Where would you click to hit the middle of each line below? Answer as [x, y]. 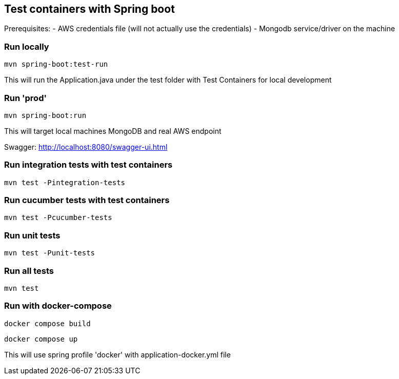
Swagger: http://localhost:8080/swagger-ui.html [86, 147]
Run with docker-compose [58, 306]
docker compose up [41, 339]
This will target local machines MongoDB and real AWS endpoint [113, 131]
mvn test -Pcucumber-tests [58, 218]
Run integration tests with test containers [88, 165]
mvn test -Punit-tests [50, 253]
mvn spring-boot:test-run [56, 64]
